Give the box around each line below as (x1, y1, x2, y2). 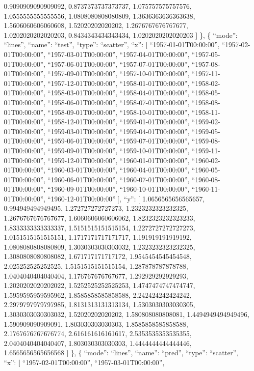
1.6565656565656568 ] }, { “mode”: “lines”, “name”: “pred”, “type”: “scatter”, (4, 347, 238, 358)
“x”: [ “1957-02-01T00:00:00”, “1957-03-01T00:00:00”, (4, 357, 165, 367)
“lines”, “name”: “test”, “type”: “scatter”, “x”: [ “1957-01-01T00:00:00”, (4, 39, 220, 50)
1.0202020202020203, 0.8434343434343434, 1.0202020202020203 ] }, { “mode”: (4, 29, 238, 40)
